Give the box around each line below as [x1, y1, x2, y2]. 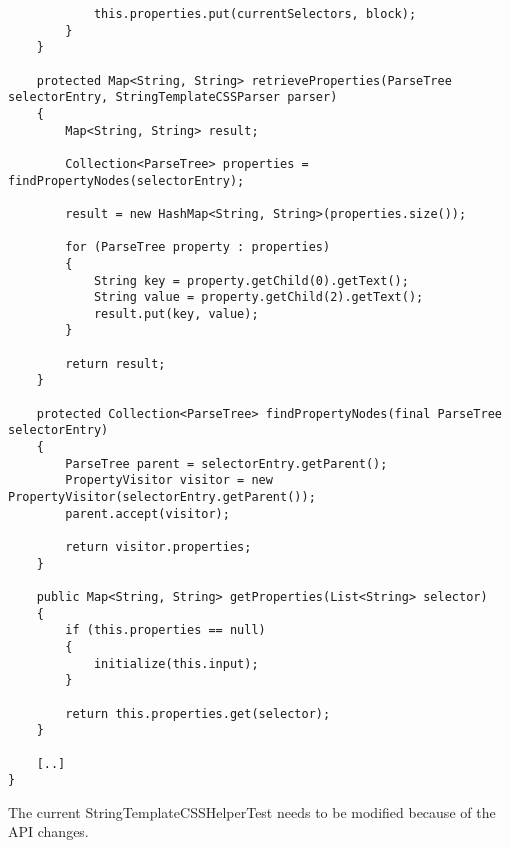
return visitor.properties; [65, 540, 252, 554]
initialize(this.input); [93, 656, 259, 671]
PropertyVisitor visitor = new [65, 473, 273, 488]
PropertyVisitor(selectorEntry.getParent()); [8, 490, 316, 505]
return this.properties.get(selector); [65, 706, 331, 721]
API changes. [8, 821, 89, 842]
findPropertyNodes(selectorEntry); [8, 173, 245, 188]
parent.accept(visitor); [65, 506, 230, 521]
